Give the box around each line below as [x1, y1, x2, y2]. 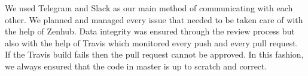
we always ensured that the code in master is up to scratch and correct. [5, 59, 267, 72]
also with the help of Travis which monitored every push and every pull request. [5, 36, 298, 49]
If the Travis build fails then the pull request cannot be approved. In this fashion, [5, 48, 304, 61]
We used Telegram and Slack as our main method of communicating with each [5, 2, 293, 14]
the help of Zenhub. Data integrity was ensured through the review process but [5, 25, 295, 37]
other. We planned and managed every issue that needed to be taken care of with [5, 13, 303, 26]
